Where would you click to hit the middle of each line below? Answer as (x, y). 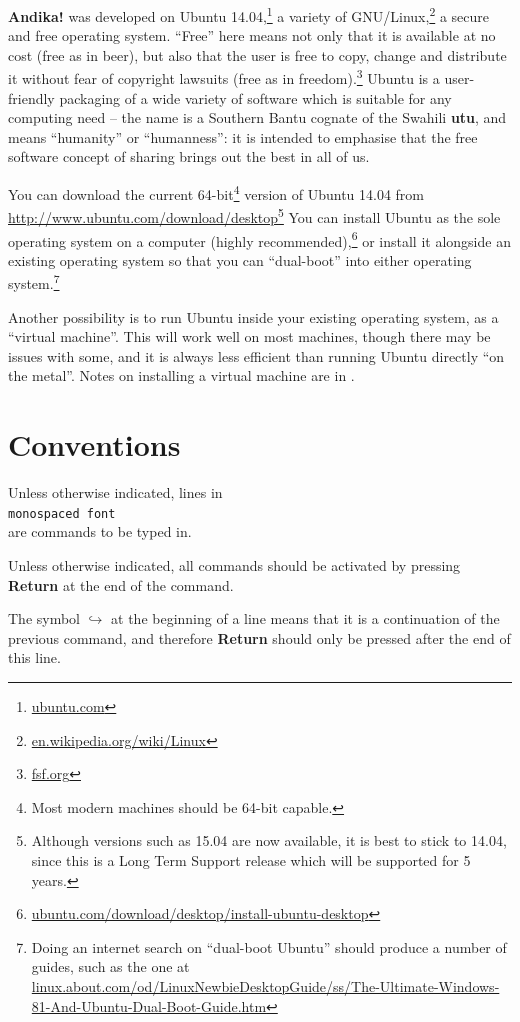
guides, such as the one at (110, 966)
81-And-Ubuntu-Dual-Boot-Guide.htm (149, 1005)
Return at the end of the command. (121, 584)
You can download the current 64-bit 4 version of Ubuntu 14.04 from (216, 192)
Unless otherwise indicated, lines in (115, 492)
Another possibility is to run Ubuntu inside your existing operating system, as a (253, 316)
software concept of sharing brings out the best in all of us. (189, 156)
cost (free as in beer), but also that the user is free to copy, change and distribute (257, 54)
